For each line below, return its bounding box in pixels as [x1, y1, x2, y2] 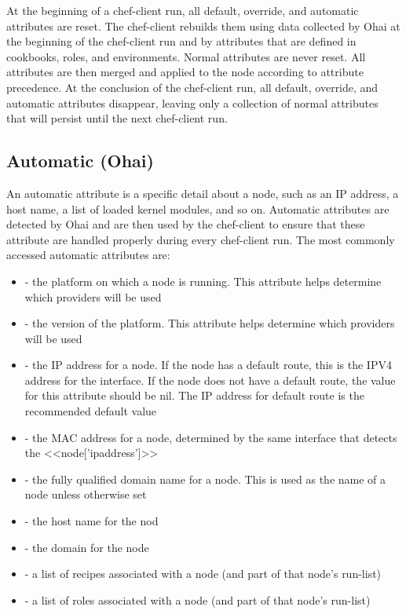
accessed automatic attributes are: [6, 247, 170, 263]
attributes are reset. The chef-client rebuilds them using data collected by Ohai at [6, 17, 401, 34]
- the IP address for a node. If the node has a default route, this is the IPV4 [24, 356, 392, 373]
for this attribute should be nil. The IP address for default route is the [24, 387, 364, 404]
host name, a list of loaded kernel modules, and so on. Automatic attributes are [6, 200, 390, 217]
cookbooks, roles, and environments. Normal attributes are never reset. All [6, 48, 366, 64]
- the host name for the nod [24, 513, 159, 529]
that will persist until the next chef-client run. [6, 110, 228, 126]
